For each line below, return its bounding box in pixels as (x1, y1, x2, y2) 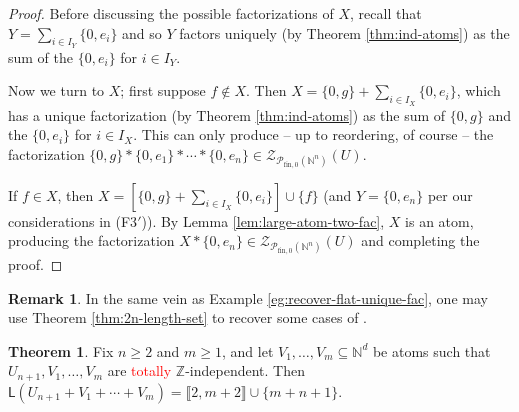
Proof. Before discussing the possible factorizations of (8, 3, 334, 23)
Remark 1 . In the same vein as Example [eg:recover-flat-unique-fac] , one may (8, 287, 488, 308)
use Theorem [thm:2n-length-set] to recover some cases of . (8, 307, 368, 328)
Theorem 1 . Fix (8, 340, 114, 361)
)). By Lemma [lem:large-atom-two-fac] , (141, 210, 385, 231)
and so (122, 22, 162, 43)
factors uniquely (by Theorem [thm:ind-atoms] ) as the (179, 22, 510, 43)
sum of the (8, 46, 74, 67)
